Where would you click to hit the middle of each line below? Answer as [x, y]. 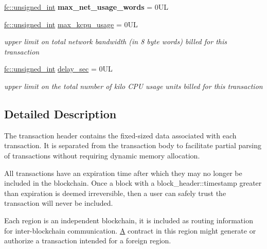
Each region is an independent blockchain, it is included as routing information [129, 220]
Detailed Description [60, 113]
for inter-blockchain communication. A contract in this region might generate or [130, 230]
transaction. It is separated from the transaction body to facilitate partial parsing [133, 145]
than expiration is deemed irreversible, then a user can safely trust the [115, 193]
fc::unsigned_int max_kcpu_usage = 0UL [71, 24]
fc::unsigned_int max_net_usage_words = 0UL [86, 7]
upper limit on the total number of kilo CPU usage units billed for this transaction [133, 86]
